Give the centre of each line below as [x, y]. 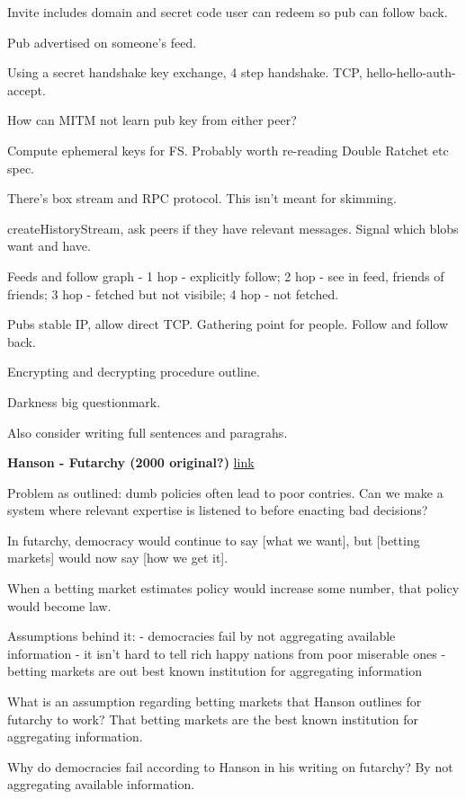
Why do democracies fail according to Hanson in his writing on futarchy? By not [230, 766]
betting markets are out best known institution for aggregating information [215, 671]
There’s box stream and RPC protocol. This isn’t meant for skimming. [202, 198]
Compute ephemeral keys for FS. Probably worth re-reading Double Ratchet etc [228, 150]
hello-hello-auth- [411, 72]
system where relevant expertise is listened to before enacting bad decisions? [218, 510]
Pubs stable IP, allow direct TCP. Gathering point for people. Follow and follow [228, 324]
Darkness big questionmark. [84, 401]
